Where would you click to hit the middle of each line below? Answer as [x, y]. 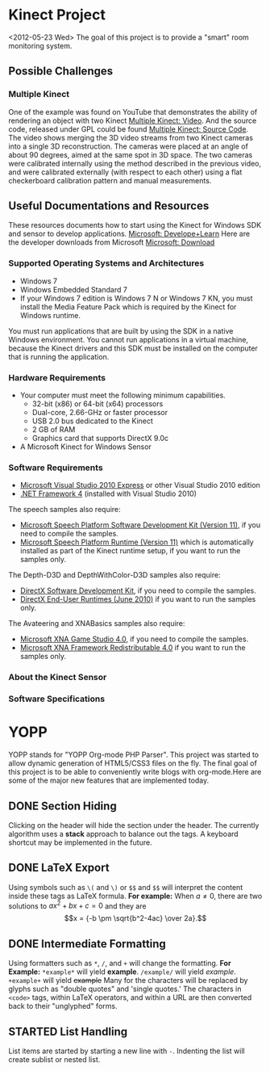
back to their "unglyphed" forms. [63, 1006]
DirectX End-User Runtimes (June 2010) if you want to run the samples [138, 599]
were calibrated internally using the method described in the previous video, [135, 163]
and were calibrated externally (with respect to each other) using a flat [125, 172]
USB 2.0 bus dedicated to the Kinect [92, 421]
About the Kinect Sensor [58, 678]
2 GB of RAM [54, 430]
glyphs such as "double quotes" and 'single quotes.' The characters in [125, 989]
